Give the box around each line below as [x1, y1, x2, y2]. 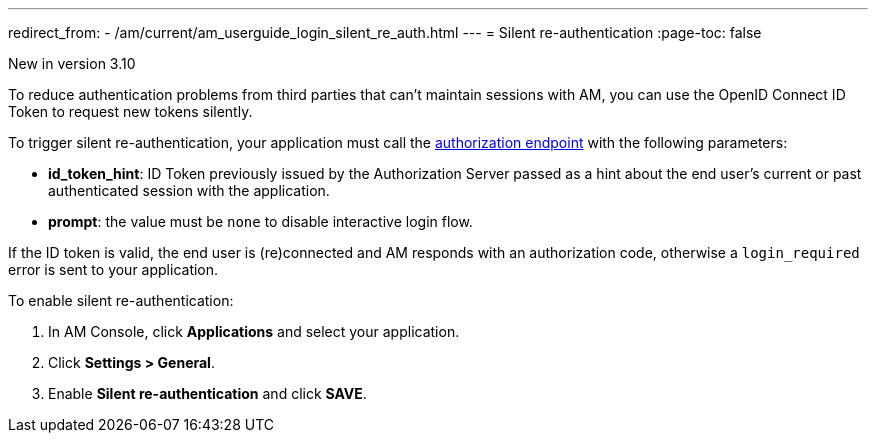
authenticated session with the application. [48, 182, 330, 199]
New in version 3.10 [8, 55, 136, 72]
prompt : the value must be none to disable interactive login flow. [48, 213, 473, 230]
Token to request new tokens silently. [8, 103, 253, 120]
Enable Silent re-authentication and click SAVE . [48, 385, 367, 402]
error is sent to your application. [8, 261, 219, 278]
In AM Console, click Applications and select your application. [48, 323, 460, 340]
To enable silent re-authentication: [8, 292, 234, 309]
